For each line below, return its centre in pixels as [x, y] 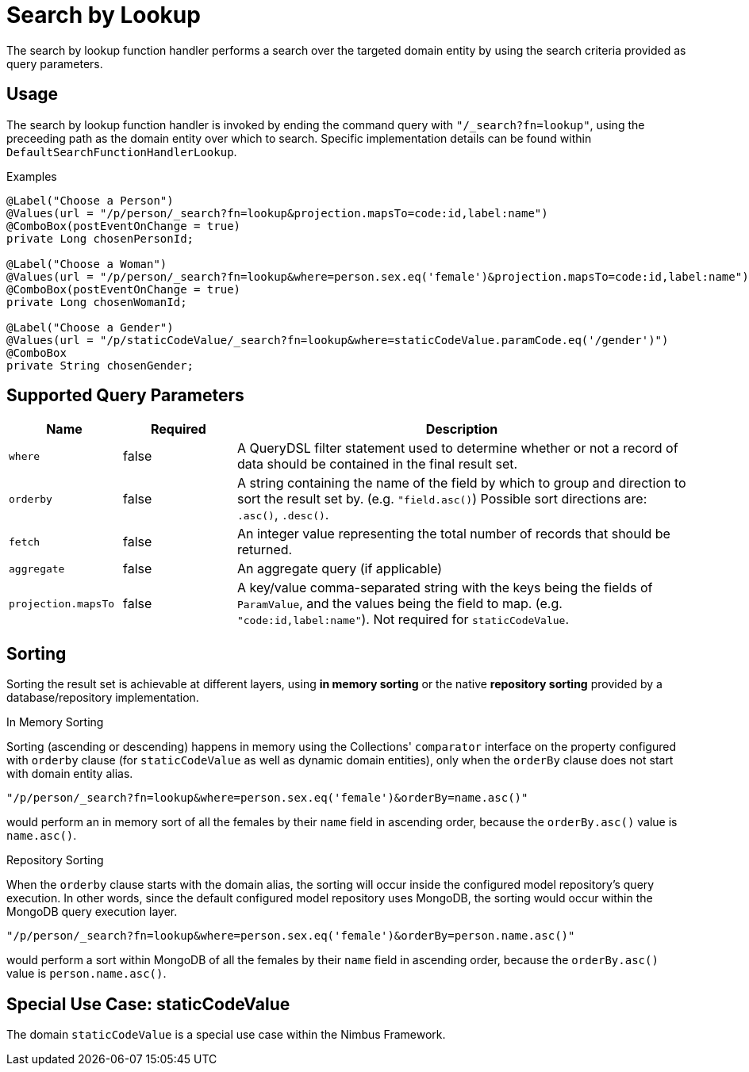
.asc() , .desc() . [283, 515]
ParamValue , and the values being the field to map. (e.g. [399, 604]
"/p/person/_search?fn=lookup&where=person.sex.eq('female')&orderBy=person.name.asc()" [291, 936]
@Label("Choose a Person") [90, 200]
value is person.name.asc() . [86, 974]
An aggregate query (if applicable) [340, 569]
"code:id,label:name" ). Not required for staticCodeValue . [403, 620]
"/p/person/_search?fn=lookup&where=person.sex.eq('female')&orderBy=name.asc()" [267, 798]
